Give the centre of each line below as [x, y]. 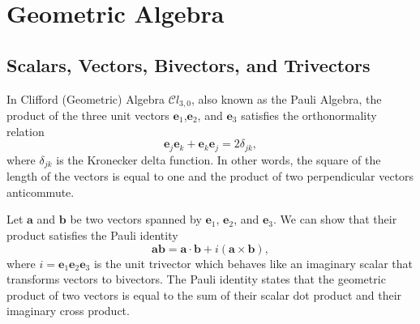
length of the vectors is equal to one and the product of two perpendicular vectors [210, 176]
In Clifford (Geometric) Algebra [86, 98]
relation [26, 131]
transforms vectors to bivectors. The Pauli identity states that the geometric [196, 279]
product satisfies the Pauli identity [92, 234]
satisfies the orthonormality [309, 115]
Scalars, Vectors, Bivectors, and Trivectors [189, 64]
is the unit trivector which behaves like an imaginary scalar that [253, 263]
